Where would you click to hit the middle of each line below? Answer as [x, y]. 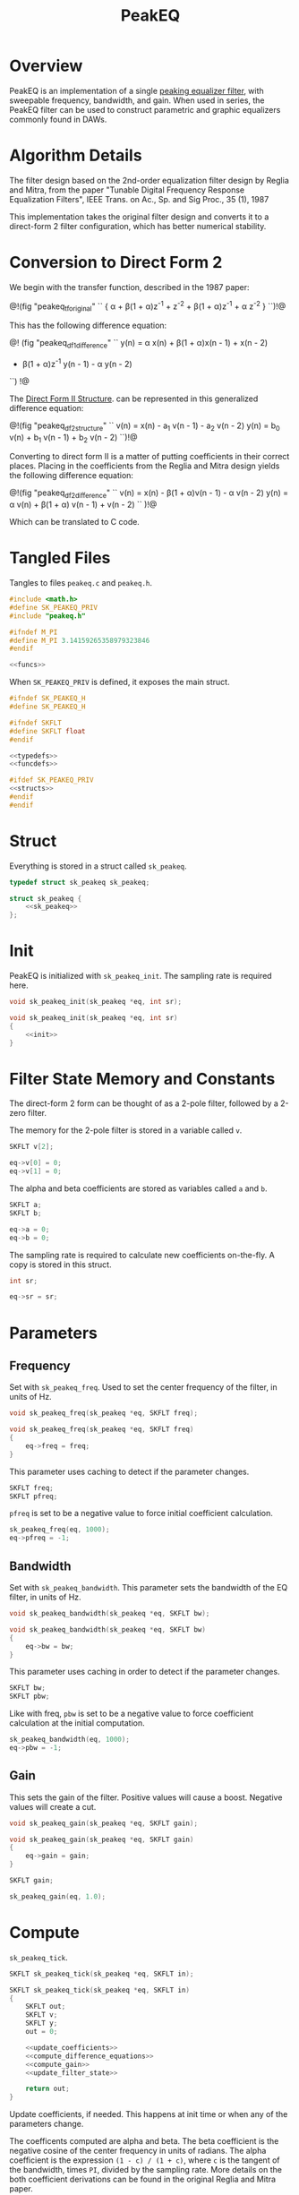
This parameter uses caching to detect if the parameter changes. [129, 1471]
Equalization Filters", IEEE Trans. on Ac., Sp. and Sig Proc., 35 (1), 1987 [139, 199]
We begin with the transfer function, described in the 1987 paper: [129, 287]
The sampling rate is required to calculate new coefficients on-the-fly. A [142, 1255]
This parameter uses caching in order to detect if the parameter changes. [145, 1672]
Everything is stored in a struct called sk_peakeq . [98, 866]
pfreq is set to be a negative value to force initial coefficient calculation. [141, 1513]
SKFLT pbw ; [30, 1697]
